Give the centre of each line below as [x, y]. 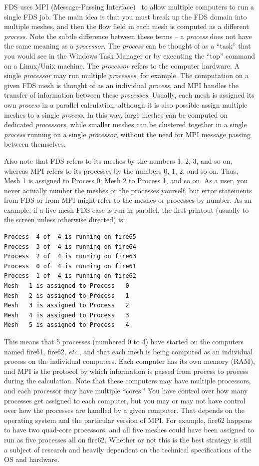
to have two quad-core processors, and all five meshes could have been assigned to [129, 430]
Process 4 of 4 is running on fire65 [70, 237]
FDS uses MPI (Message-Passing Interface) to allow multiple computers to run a [129, 7]
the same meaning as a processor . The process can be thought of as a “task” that [128, 46]
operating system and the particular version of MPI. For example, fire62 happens [128, 420]
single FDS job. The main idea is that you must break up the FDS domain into [126, 16]
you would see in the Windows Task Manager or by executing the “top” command [130, 55]
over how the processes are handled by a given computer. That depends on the [124, 410]
